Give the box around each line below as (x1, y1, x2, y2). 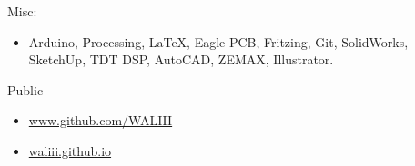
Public (7, 80, 44, 99)
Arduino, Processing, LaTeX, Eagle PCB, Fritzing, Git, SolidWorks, (28, 32, 409, 51)
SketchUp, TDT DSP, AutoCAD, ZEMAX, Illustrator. (28, 50, 334, 69)
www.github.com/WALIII (28, 111, 173, 130)
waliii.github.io (28, 141, 112, 160)
